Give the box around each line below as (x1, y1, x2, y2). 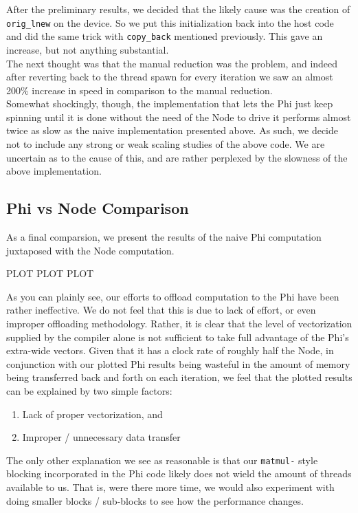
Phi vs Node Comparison (6, 197, 189, 219)
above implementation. (6, 164, 102, 178)
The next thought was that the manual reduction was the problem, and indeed (6, 56, 338, 70)
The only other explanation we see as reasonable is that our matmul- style (6, 452, 318, 467)
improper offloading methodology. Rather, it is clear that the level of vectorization (6, 316, 353, 331)
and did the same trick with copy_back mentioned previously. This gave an (6, 29, 323, 43)
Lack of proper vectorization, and (22, 406, 163, 421)
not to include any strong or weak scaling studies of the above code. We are (6, 137, 325, 151)
